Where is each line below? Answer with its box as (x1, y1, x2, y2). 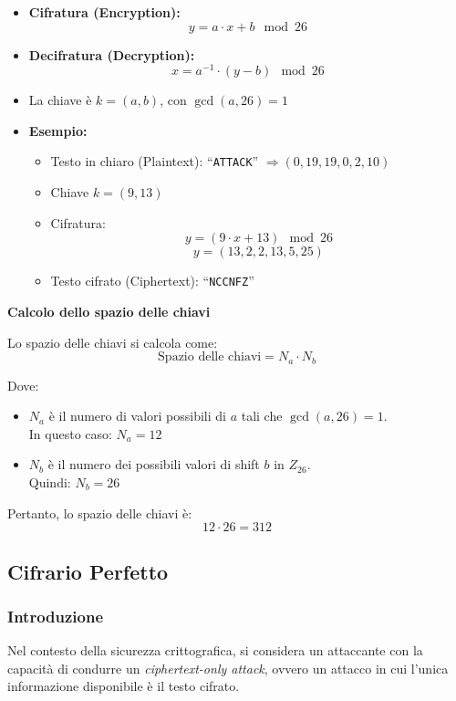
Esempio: (28, 120, 88, 140)
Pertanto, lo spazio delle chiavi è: (7, 503, 192, 522)
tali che (241, 406, 283, 425)
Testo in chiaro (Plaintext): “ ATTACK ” (50, 152, 259, 171)
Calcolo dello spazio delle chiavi (7, 301, 211, 320)
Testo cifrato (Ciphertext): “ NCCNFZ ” (50, 271, 254, 290)
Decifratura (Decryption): (28, 45, 195, 64)
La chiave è (28, 90, 92, 110)
